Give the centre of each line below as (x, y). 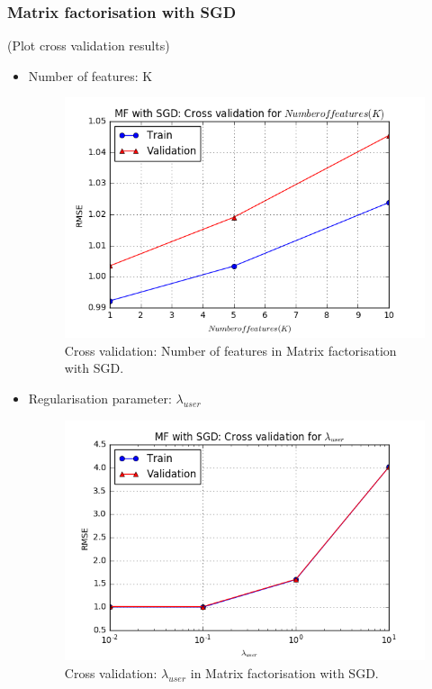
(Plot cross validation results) (89, 45)
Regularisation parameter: (100, 398)
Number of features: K (90, 75)
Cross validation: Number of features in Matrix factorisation (230, 350)
